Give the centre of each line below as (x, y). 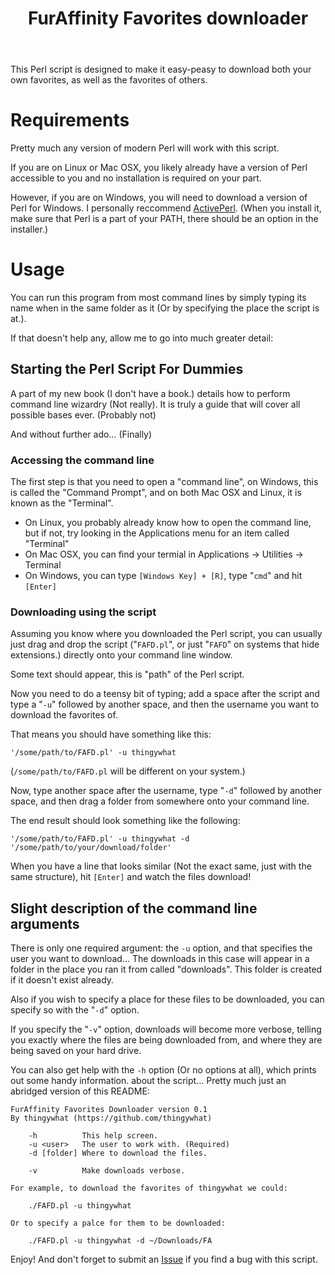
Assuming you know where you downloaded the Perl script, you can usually (166, 634)
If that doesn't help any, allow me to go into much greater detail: (142, 338)
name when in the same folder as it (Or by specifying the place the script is (165, 308)
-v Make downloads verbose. (107, 1171)
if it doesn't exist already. (62, 980)
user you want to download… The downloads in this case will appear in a (160, 959)
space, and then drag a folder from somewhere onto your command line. (160, 801)
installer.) (29, 229)
